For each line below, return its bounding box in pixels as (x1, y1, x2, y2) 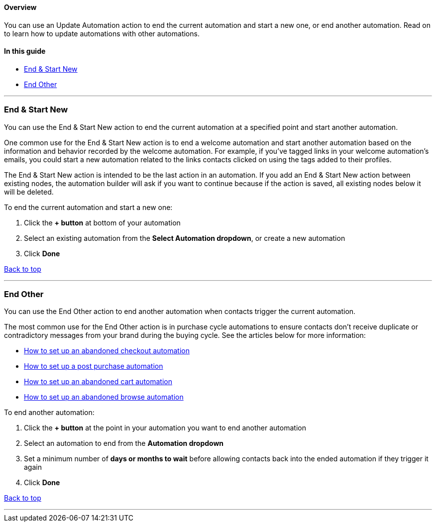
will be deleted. (4, 187, 54, 196)
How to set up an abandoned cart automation (24, 377, 172, 386)
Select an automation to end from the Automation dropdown (24, 439, 224, 448)
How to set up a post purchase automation (24, 362, 163, 371)
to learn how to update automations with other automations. (4, 29, 200, 38)
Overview (4, 3, 37, 11)
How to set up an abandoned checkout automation (24, 346, 190, 355)
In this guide (4, 47, 46, 56)
